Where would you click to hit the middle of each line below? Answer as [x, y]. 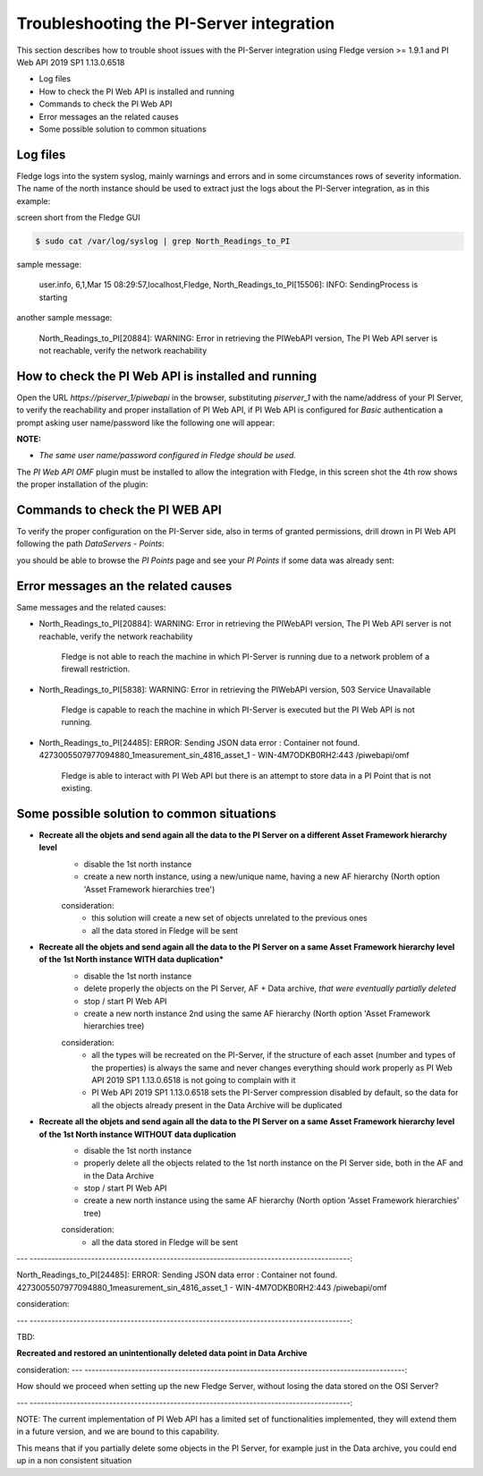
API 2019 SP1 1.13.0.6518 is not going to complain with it [194, 1079]
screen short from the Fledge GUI [78, 217]
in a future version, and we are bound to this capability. [118, 1431]
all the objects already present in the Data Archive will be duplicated [217, 1105]
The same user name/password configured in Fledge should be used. [168, 456]
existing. [77, 789]
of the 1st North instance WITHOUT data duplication [138, 1134]
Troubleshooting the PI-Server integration [176, 23]
